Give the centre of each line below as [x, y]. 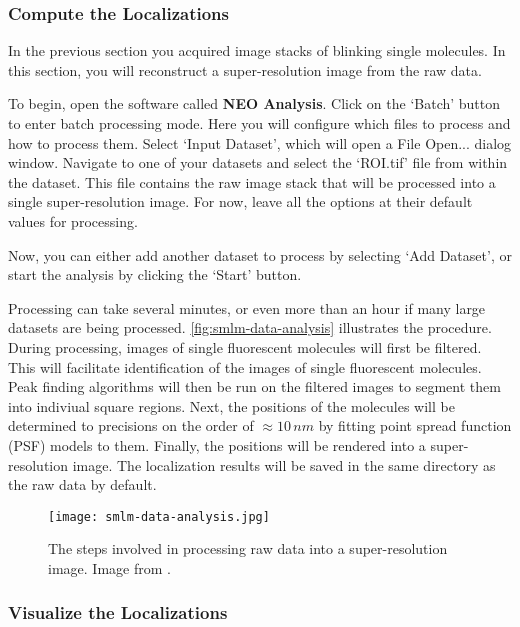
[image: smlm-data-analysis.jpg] [159, 516]
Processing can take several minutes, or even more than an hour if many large [247, 307]
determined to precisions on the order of [131, 425]
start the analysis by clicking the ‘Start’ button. [155, 274]
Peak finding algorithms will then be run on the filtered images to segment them [254, 386]
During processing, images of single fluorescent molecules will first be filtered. [245, 346]
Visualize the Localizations [118, 612]
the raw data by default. [82, 484]
